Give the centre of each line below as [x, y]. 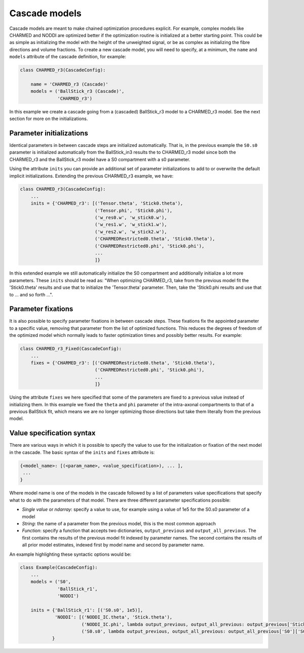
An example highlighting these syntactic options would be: [70, 554]
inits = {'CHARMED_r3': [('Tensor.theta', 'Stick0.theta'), [107, 203]
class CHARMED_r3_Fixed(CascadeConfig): [71, 349]
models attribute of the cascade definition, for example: [68, 57]
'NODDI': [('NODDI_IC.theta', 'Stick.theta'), [114, 617]
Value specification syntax [52, 433]
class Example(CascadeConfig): [59, 568]
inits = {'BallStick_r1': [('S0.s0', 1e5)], [87, 610]
